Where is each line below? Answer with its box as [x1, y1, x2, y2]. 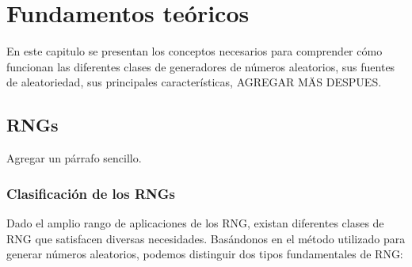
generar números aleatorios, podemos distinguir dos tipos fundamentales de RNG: [6, 246, 403, 262]
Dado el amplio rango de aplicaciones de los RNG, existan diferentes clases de [6, 214, 384, 231]
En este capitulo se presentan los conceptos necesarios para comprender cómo [6, 43, 383, 59]
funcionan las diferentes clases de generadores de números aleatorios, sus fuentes [6, 58, 395, 74]
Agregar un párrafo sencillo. [6, 150, 142, 166]
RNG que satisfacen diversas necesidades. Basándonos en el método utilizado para [6, 230, 406, 246]
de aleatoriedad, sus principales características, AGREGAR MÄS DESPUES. [6, 74, 382, 90]
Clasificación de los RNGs [6, 183, 175, 203]
